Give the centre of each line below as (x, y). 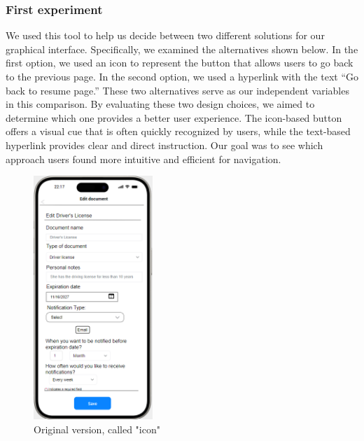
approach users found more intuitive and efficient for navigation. (143, 159)
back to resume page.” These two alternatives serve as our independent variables (177, 90)
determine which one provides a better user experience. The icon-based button (174, 117)
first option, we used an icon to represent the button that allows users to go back (180, 63)
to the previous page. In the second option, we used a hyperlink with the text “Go (182, 76)
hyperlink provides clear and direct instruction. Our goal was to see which (164, 145)
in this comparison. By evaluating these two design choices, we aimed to (160, 104)
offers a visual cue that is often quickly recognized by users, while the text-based (178, 131)
